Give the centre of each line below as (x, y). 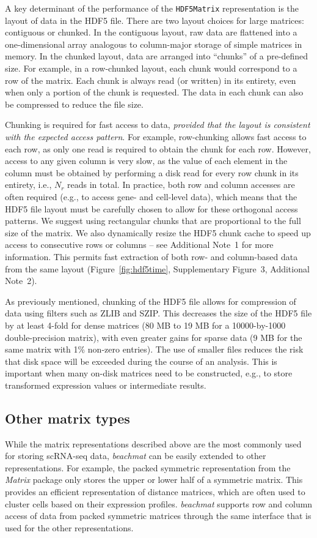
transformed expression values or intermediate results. (106, 385)
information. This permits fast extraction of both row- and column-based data (151, 256)
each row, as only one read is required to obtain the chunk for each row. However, (158, 148)
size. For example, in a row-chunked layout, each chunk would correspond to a (151, 68)
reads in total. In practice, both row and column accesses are (181, 185)
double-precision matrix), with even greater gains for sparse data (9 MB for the (154, 337)
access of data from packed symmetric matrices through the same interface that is (158, 516)
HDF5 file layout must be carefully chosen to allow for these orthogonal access (151, 208)
